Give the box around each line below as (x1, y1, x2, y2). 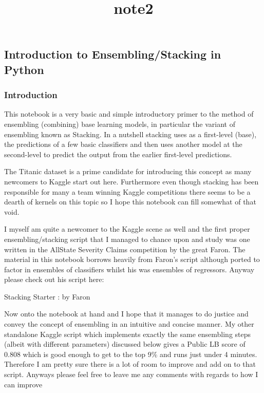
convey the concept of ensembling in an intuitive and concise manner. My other (4, 319, 254, 329)
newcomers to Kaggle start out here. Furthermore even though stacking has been (4, 176, 259, 186)
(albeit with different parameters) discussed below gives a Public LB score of (4, 339, 246, 349)
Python (4, 61, 44, 77)
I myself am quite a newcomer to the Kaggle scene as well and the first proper (4, 223, 250, 234)
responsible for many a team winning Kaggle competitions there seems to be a (4, 186, 251, 197)
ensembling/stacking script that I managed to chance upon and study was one (4, 233, 250, 244)
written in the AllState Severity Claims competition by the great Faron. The (4, 244, 246, 254)
